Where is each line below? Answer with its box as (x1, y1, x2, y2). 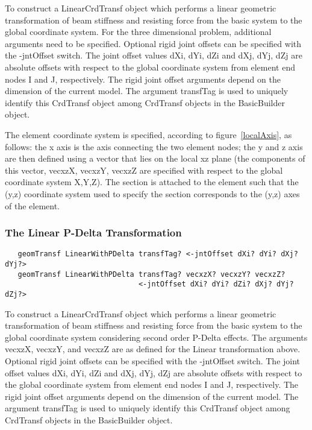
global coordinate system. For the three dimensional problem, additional (5, 25, 272, 38)
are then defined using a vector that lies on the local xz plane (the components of (5, 152, 305, 165)
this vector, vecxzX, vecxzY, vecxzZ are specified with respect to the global (5, 163, 283, 176)
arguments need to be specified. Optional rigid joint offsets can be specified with (5, 37, 302, 49)
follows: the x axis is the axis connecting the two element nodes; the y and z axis (5, 140, 303, 153)
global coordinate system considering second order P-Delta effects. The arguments (5, 330, 308, 343)
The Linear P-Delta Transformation (5, 225, 182, 240)
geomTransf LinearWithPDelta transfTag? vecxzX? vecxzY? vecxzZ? (17, 270, 285, 279)
